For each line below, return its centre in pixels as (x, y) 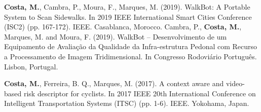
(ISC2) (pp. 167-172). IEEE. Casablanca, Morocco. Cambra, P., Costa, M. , (123, 27)
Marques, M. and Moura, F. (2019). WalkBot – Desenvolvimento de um (116, 36)
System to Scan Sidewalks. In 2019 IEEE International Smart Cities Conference (128, 16)
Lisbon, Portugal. (31, 66)
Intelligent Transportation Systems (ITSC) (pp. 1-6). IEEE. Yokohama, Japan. (127, 103)
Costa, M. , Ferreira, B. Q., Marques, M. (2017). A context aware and (114, 83)
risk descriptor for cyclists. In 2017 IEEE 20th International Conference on (140, 93)
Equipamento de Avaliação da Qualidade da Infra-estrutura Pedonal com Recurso (131, 46)
